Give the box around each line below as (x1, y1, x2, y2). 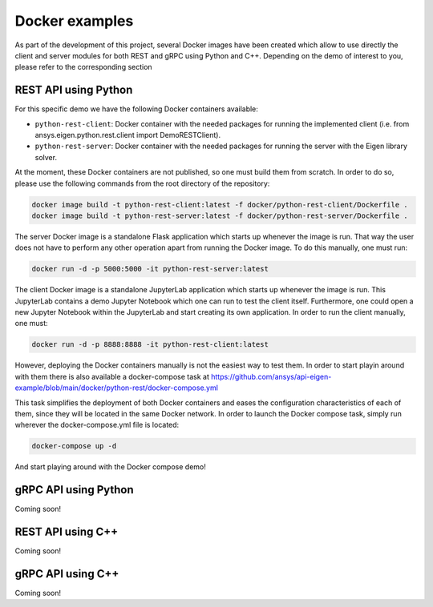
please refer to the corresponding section (14, 62, 152, 72)
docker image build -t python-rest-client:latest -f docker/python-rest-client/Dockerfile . (31, 200, 408, 209)
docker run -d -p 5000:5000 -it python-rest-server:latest (31, 264, 269, 274)
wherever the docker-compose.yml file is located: (14, 420, 180, 430)
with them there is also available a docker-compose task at (14, 372, 210, 381)
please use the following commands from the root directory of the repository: (14, 179, 270, 188)
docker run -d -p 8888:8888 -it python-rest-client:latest (31, 340, 269, 349)
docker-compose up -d (31, 441, 117, 451)
